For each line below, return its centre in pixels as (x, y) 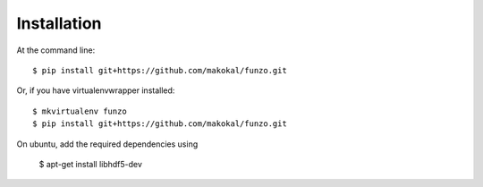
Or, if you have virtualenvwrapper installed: (96, 90)
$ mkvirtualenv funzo (80, 111)
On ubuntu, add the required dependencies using (107, 144)
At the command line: (56, 50)
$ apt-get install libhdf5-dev (91, 164)
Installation (59, 23)
